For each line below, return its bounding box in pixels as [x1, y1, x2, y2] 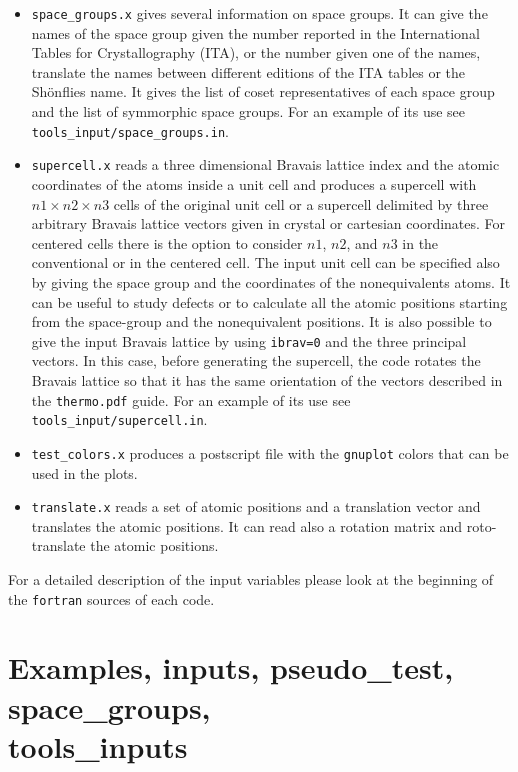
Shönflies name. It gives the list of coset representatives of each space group [31, 81, 495, 102]
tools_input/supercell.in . [31, 409, 208, 430]
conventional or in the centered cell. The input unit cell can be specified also [31, 252, 500, 273]
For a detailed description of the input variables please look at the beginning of [8, 568, 494, 589]
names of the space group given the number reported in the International [31, 22, 480, 43]
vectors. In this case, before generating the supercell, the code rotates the [31, 350, 481, 371]
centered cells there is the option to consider [31, 232, 303, 253]
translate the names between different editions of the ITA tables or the [31, 61, 466, 82]
